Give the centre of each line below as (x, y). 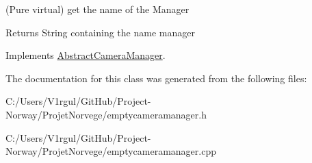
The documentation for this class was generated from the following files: (156, 78)
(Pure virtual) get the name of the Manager (97, 9)
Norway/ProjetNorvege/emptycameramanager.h (106, 114)
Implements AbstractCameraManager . (86, 55)
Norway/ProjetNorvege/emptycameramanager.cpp (111, 151)
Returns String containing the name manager (100, 32)
